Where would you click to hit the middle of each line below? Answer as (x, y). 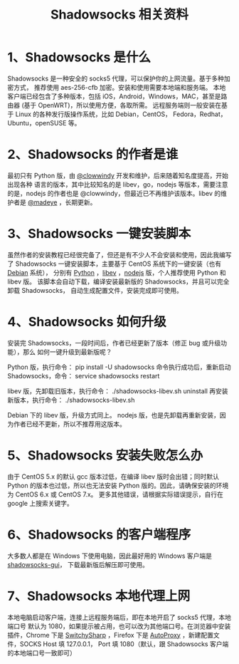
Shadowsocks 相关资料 (119, 15)
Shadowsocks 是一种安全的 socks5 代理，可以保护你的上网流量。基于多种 (116, 78)
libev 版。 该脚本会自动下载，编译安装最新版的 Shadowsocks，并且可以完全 (118, 281)
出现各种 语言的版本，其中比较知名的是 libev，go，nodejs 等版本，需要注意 (118, 184)
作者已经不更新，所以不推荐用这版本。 (69, 424)
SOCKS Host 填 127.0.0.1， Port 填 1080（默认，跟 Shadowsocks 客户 (121, 644)
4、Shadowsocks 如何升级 (87, 322)
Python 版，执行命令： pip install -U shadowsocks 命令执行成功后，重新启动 (119, 367)
